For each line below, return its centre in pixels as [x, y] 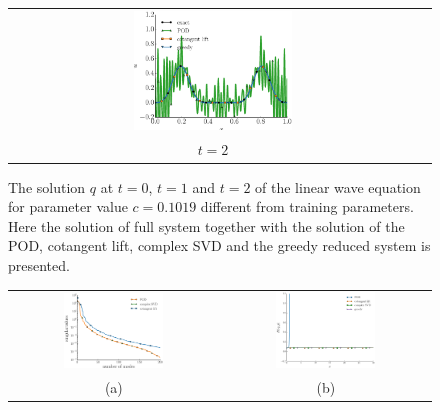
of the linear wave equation [338, 186]
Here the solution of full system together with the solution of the [206, 225]
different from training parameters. [307, 206]
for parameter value [68, 206]
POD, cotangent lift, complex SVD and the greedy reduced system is [219, 245]
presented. [39, 265]
